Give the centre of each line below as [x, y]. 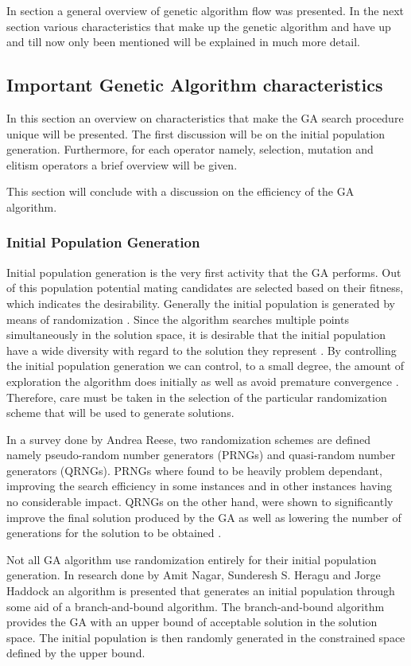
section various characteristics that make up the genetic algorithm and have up [199, 26]
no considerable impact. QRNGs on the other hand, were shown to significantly [200, 502]
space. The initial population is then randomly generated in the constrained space [206, 637]
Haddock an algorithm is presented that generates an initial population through [201, 591]
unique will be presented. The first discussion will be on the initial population [196, 133]
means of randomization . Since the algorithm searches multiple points [178, 319]
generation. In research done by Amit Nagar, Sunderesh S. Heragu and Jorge [194, 575]
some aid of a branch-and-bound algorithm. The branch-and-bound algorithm [196, 606]
